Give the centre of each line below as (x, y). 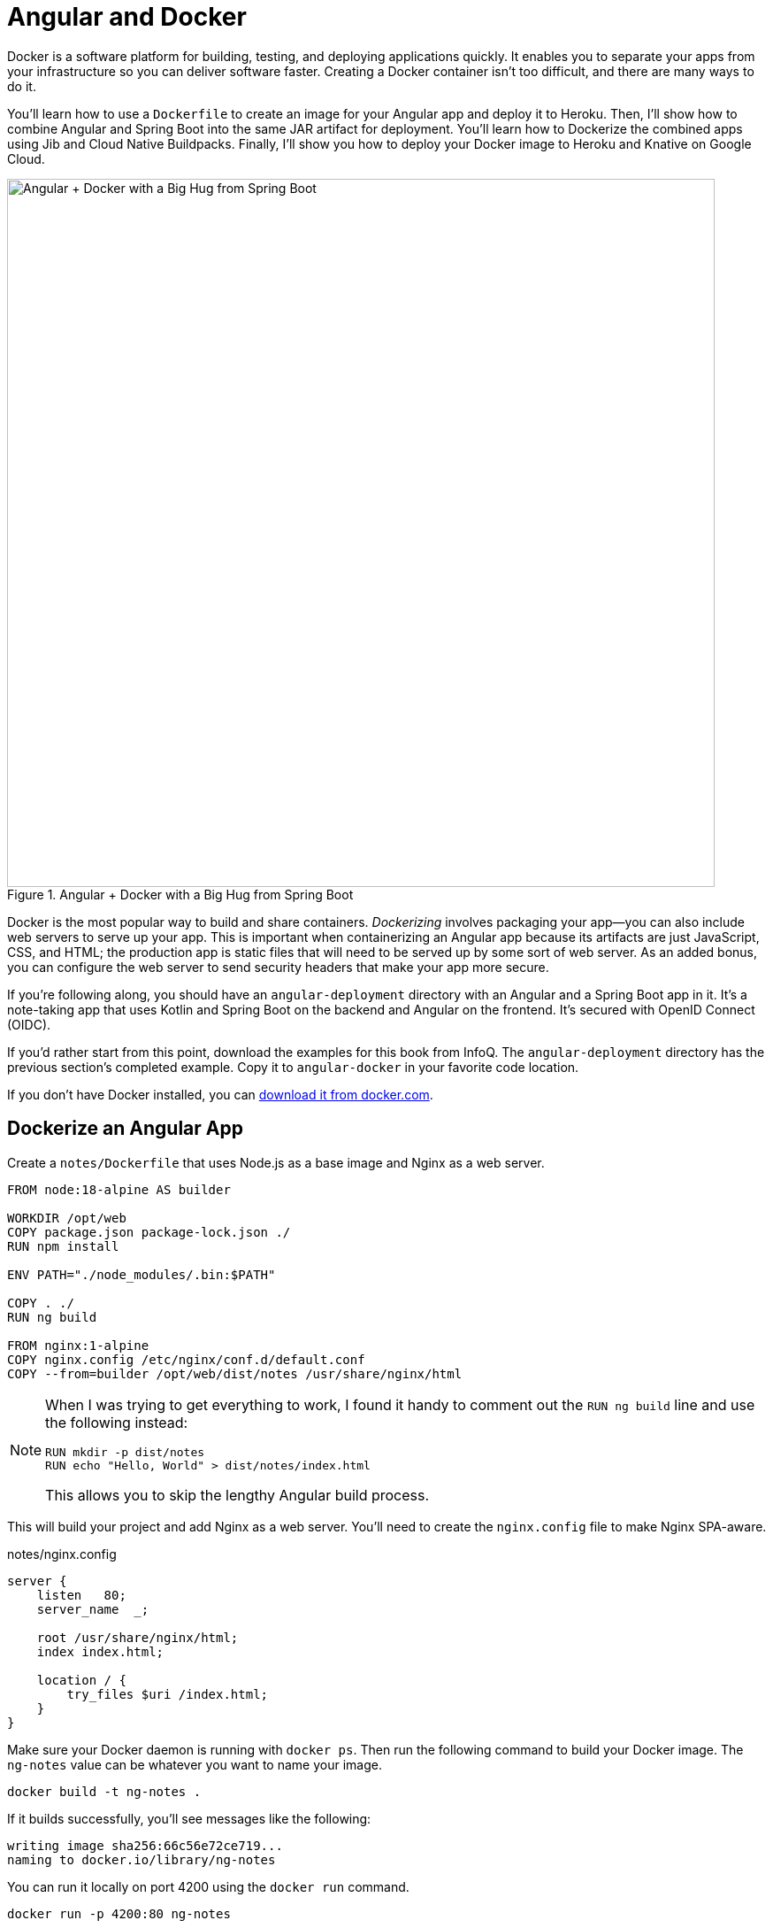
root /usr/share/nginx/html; (138, 1637)
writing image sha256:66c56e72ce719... (145, 1845)
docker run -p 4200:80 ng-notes (119, 1913)
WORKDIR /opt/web (67, 1218)
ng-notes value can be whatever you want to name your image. (195, 1764)
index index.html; (100, 1651)
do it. (22, 86)
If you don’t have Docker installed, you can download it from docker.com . (220, 1094)
